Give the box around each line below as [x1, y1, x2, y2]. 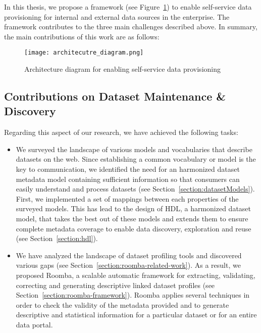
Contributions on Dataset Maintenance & [4, 88, 226, 104]
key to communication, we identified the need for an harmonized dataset [16, 164, 240, 174]
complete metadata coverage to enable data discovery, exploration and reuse [16, 223, 251, 233]
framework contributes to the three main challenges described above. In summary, [4, 21, 257, 32]
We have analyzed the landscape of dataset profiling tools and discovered [16, 250, 242, 260]
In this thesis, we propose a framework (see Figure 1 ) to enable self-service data [4, 2, 252, 12]
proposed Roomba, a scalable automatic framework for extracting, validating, [16, 269, 255, 280]
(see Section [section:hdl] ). [16, 233, 98, 244]
